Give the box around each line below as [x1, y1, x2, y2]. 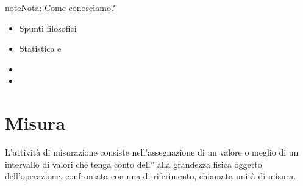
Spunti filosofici [19, 21, 77, 34]
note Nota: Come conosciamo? [5, 1, 115, 13]
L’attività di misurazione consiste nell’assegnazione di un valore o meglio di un [5, 146, 299, 159]
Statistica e [19, 42, 62, 55]
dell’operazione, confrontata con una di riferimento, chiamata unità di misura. [5, 170, 296, 182]
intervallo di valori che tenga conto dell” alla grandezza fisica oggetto [5, 157, 262, 170]
